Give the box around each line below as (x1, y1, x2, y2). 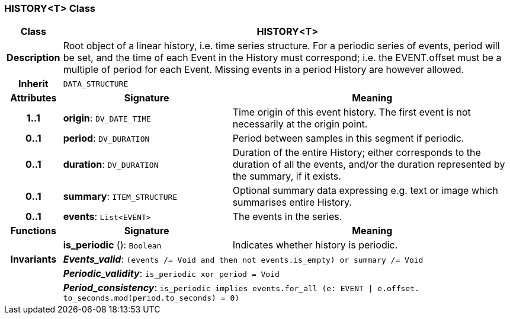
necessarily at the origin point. (232, 118, 368, 130)
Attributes (10, 92, 57, 104)
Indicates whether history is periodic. (232, 239, 398, 251)
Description (7, 52, 60, 64)
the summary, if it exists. (232, 170, 341, 183)
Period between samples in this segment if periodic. (232, 132, 464, 145)
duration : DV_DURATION (63, 158, 159, 171)
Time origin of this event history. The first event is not (232, 106, 471, 119)
